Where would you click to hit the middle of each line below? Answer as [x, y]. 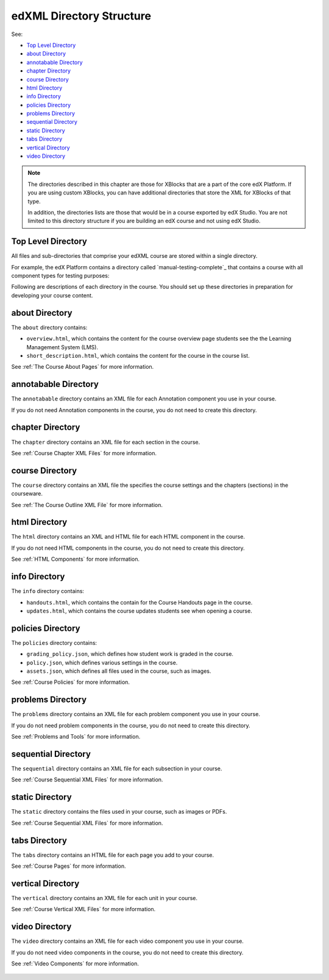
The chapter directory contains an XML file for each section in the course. [106, 442]
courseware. [27, 494]
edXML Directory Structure [81, 16]
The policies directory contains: [54, 642]
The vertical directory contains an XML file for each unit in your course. [104, 898]
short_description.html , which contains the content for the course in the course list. [138, 355]
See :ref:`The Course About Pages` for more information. [83, 367]
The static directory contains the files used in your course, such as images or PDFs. [119, 812]
